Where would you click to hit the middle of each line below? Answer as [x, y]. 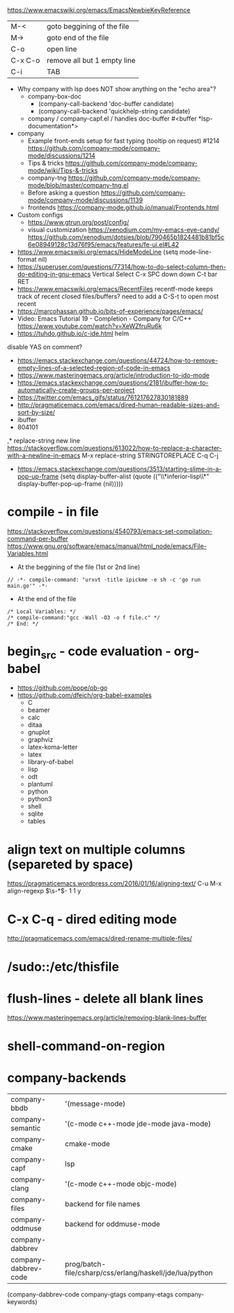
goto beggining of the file [88, 26]
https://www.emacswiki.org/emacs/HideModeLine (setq [97, 252]
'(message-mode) [95, 1103]
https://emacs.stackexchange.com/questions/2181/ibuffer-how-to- [113, 382]
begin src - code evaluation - [89, 653]
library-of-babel [50, 762]
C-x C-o [25, 60]
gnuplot [39, 732]
